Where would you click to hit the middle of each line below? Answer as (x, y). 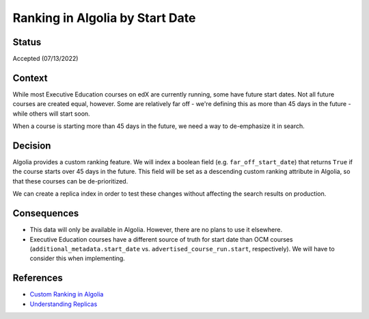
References (38, 278)
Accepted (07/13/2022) (45, 59)
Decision (32, 145)
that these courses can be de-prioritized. (70, 181)
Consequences (46, 213)
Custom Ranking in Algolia (67, 294)
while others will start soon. (51, 114)
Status (27, 42)
